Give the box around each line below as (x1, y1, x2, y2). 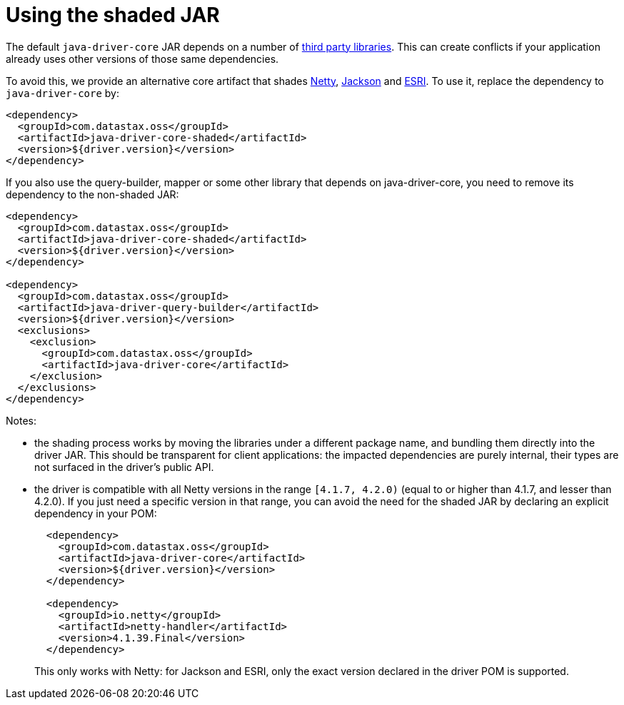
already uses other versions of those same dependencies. (6, 52, 279, 65)
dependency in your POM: (34, 507, 157, 519)
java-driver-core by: (6, 86, 119, 99)
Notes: (6, 414, 36, 427)
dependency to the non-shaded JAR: (6, 188, 179, 201)
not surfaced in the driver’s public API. (34, 460, 214, 473)
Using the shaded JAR (6, 3, 220, 27)
